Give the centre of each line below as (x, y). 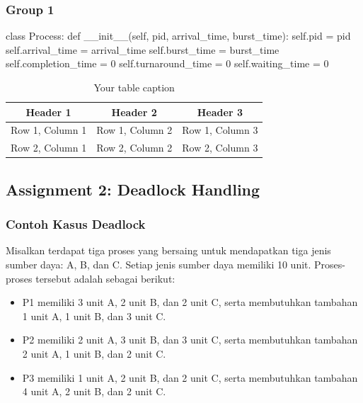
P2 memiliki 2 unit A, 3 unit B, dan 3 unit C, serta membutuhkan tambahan (190, 340)
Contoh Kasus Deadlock (76, 224)
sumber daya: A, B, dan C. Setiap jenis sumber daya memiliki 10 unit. (159, 264)
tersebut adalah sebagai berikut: (105, 278)
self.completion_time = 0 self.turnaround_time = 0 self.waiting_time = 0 (167, 63)
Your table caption (134, 87)
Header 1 (48, 112)
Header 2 (134, 112)
